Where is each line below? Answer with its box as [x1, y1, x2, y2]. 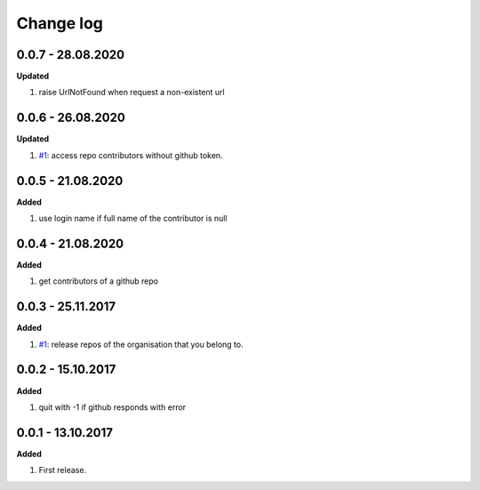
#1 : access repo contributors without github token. [38, 149, 223, 160]
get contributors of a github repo [38, 276, 159, 286]
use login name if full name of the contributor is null [38, 213, 228, 224]
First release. [38, 465, 87, 476]
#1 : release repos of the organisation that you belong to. [38, 339, 244, 349]
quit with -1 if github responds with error [38, 401, 187, 413]
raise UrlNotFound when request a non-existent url [38, 87, 226, 98]
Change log [16, 13, 104, 33]
